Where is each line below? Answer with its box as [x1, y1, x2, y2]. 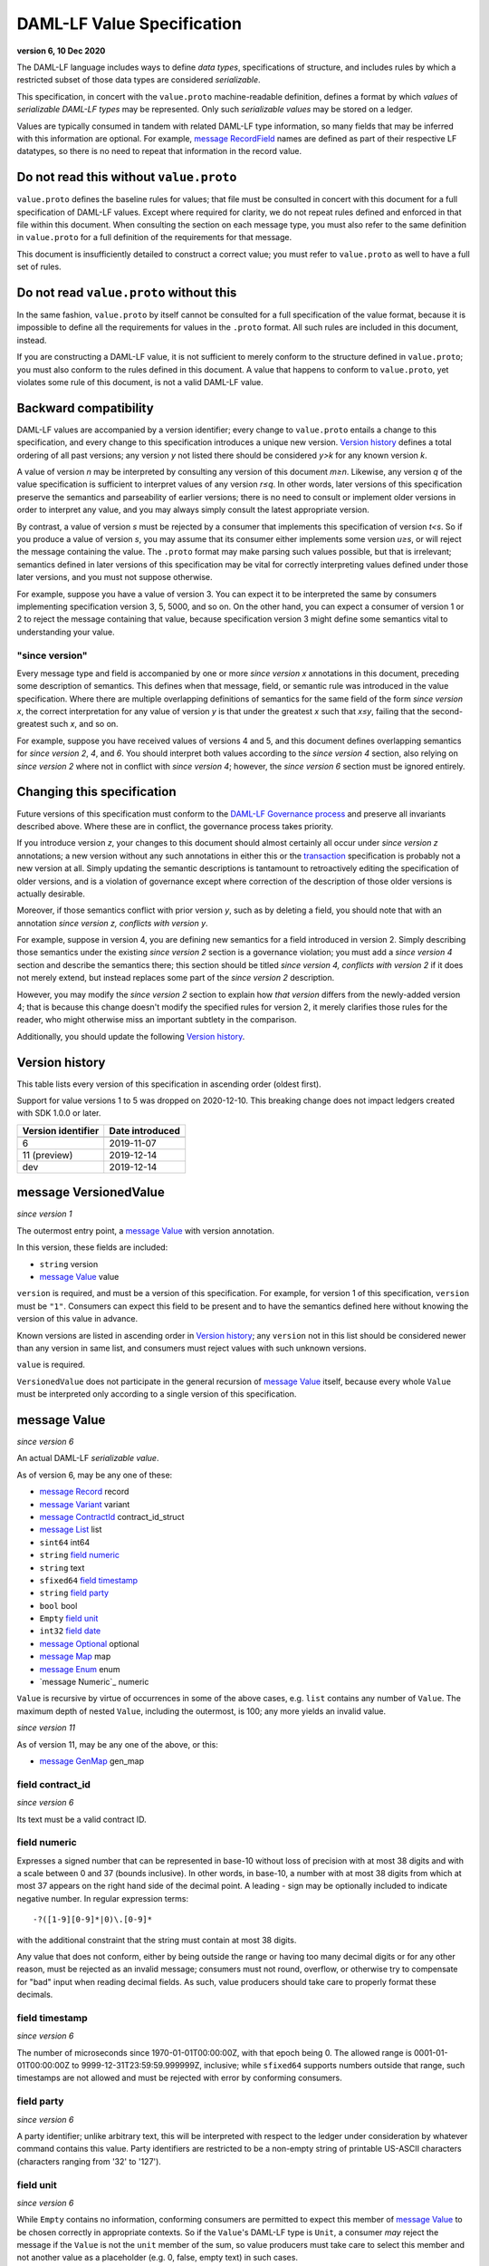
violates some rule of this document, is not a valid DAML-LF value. [16, 377, 264, 387]
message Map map [39, 1651, 111, 1662]
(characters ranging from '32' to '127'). [16, 2155, 162, 2166]
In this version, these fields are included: [16, 1242, 168, 1253]
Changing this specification [16, 784, 177, 799]
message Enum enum [39, 1663, 120, 1674]
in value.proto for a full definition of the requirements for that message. [16, 232, 292, 243]
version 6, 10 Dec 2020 [16, 45, 106, 56]
